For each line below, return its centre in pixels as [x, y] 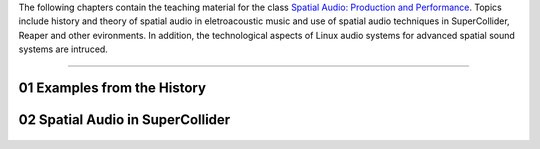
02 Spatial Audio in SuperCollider [124, 119]
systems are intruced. [63, 49]
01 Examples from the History [112, 87]
